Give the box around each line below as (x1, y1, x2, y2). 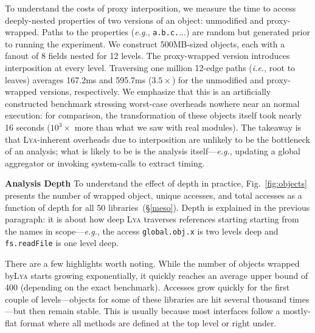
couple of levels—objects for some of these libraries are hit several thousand (5, 292, 287, 305)
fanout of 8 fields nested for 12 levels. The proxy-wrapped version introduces (5, 49, 290, 62)
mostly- (283, 304, 311, 317)
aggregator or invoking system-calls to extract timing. (5, 156, 205, 169)
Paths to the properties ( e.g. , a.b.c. (42, 26, 179, 38)
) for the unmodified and (171, 73, 264, 86)
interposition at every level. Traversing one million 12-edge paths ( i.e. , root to (5, 61, 296, 74)
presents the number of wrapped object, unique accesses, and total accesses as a (5, 188, 302, 201)
